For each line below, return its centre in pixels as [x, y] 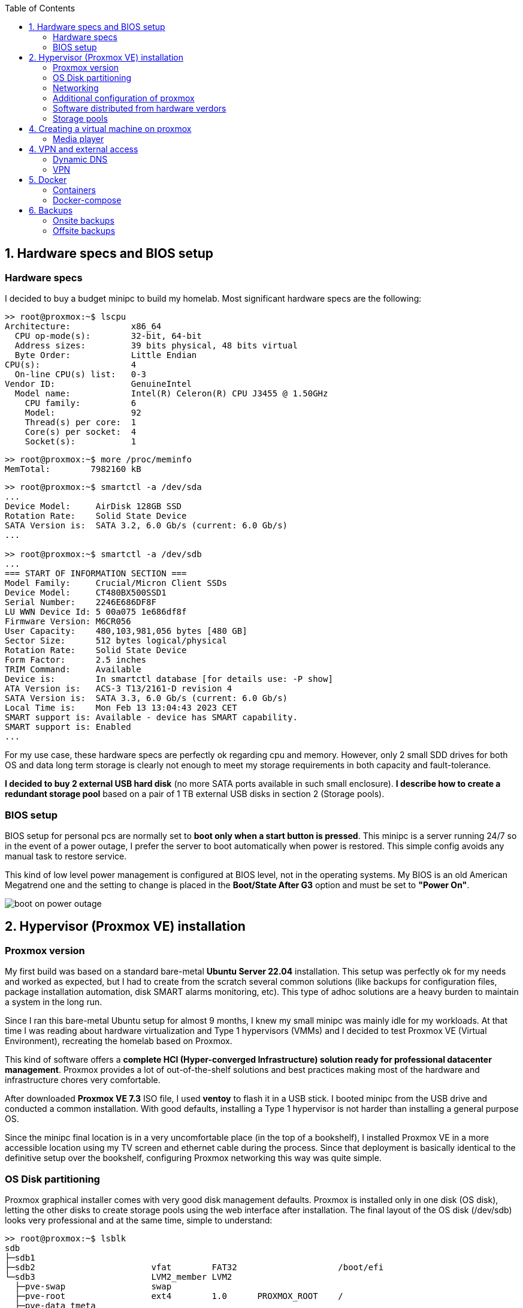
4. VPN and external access [84, 149]
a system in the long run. [54, 1002]
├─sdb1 [20, 1257]
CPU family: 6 [81, 403]
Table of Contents [40, 8]
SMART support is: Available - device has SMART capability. [151, 718]
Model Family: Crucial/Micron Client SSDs [116, 583]
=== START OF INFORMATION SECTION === [96, 574]
